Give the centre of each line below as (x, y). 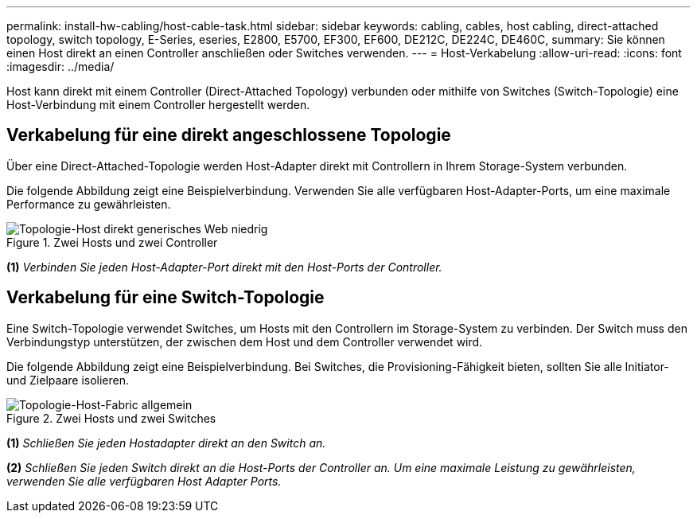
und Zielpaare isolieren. (68, 380)
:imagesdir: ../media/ (60, 66)
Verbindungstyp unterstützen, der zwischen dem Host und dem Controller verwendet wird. (245, 341)
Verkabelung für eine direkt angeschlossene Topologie (229, 135)
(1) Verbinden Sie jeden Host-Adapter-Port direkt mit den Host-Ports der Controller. (224, 267)
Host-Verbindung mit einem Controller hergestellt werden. (158, 105)
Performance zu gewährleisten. (89, 204)
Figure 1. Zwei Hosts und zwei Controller (112, 242)
